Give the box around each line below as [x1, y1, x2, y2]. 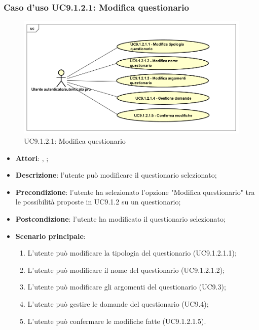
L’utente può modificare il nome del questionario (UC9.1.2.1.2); [27, 264, 225, 275]
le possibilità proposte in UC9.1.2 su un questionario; [15, 196, 181, 207]
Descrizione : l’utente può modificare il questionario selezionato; [15, 170, 217, 180]
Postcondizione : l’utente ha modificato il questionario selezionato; [15, 214, 226, 224]
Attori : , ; [15, 152, 49, 163]
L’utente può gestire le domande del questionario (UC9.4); [27, 298, 209, 309]
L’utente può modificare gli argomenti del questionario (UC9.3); [27, 281, 226, 292]
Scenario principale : [15, 230, 86, 241]
